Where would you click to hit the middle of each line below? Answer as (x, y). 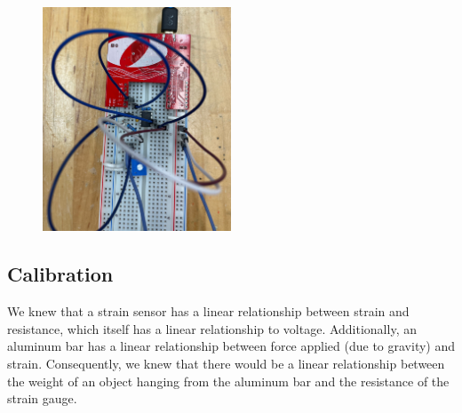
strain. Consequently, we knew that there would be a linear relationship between (226, 364)
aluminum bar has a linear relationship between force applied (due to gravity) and (231, 346)
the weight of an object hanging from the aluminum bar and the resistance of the (228, 381)
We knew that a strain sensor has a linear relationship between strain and (208, 311)
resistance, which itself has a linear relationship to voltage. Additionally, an (212, 328)
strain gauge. (42, 398)
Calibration (60, 274)
